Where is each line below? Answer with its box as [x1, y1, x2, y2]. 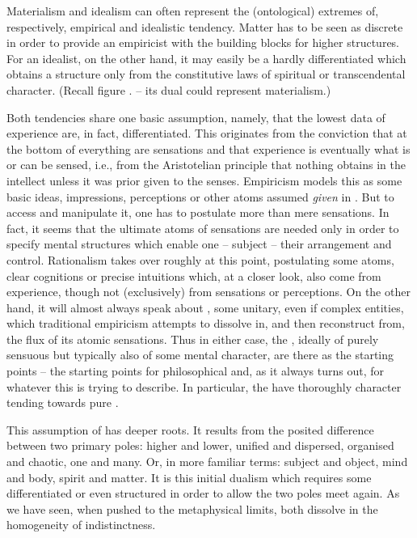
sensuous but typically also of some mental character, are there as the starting [6, 346, 394, 363]
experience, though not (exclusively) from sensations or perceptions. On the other [6, 283, 411, 300]
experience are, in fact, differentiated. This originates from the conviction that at [6, 125, 407, 142]
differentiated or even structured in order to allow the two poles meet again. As [6, 485, 400, 502]
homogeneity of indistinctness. [6, 516, 156, 533]
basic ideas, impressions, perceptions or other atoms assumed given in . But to [6, 188, 394, 205]
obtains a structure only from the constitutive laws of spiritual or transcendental [6, 66, 406, 83]
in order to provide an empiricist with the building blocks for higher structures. [6, 34, 400, 51]
